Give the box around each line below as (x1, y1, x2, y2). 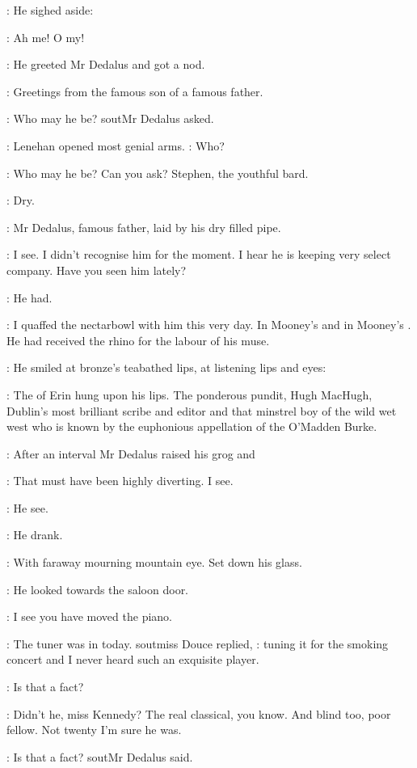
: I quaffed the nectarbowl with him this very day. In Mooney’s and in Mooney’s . (6, 316, 411, 333)
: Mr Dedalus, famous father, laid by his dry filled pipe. (6, 218, 281, 235)
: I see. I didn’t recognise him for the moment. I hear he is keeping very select (6, 246, 391, 263)
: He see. (6, 499, 48, 516)
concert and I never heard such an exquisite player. (6, 651, 259, 668)
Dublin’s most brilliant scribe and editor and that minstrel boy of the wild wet (6, 402, 397, 419)
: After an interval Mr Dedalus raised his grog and (6, 445, 255, 462)
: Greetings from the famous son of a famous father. (6, 82, 263, 99)
